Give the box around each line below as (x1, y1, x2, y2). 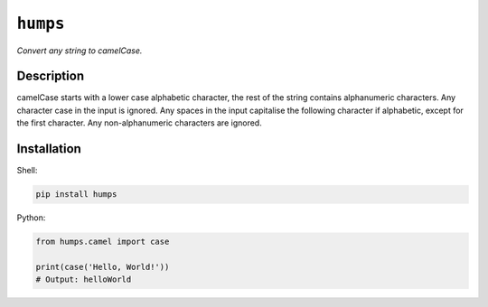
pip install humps (35, 190, 117, 200)
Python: (16, 212, 46, 223)
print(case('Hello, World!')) (35, 262, 170, 272)
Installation (16, 141, 81, 157)
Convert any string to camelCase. (16, 45, 143, 56)
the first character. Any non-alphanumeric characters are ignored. (16, 117, 262, 128)
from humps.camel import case (35, 237, 170, 247)
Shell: (16, 165, 38, 176)
